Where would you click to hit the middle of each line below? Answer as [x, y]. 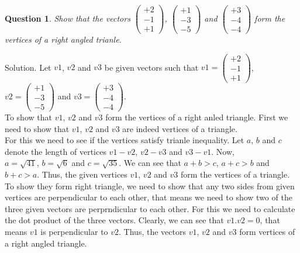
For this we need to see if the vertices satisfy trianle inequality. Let [125, 140]
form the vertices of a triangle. [235, 174]
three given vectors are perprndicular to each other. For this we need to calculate [150, 208]
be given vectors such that [151, 67]
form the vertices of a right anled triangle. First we [197, 117]
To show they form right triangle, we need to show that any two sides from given [150, 186]
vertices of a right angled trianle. [63, 39]
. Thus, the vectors [152, 231]
